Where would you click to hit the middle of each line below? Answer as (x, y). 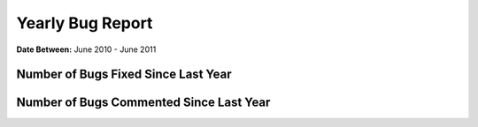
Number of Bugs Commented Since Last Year (143, 103)
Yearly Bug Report (85, 23)
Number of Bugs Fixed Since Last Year (124, 75)
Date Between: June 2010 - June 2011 (86, 49)
